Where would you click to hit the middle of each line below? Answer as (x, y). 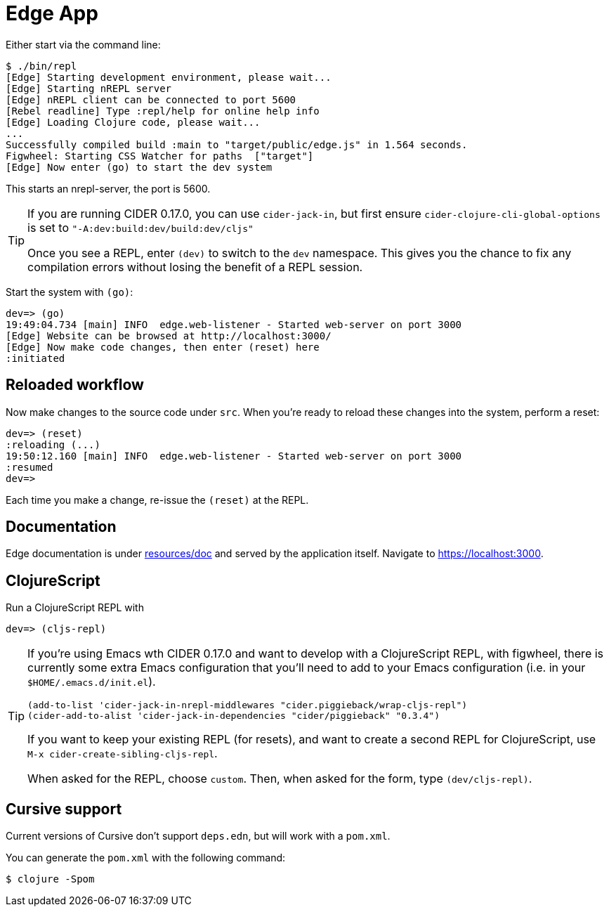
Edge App (52, 13)
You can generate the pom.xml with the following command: (146, 858)
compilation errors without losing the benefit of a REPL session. (195, 267)
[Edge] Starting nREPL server (89, 88)
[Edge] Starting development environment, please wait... (169, 77)
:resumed (30, 467)
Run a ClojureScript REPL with (75, 608)
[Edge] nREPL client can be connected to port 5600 (151, 99)
